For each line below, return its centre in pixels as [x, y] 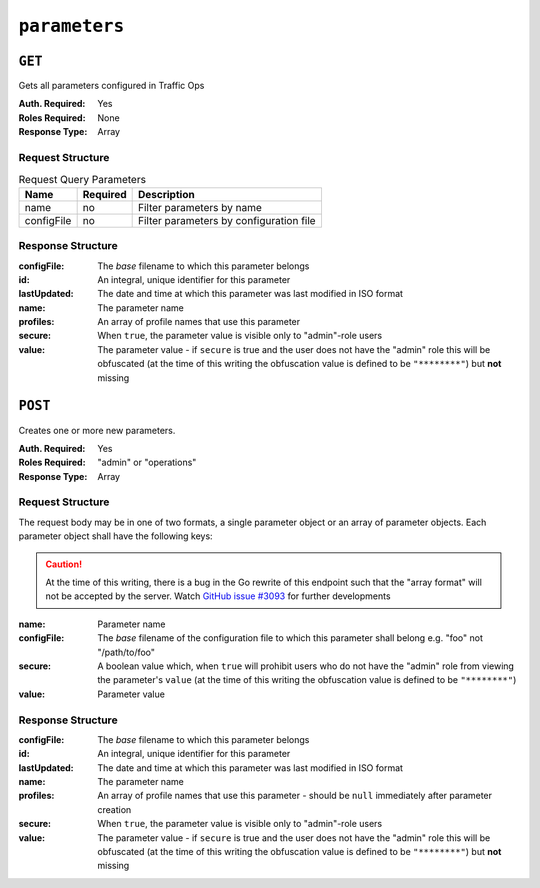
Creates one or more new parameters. [97, 430]
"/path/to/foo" [126, 652]
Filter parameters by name [199, 207]
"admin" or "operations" [147, 462]
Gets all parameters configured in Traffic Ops [111, 86]
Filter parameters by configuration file [226, 220]
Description [166, 194]
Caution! [64, 564]
